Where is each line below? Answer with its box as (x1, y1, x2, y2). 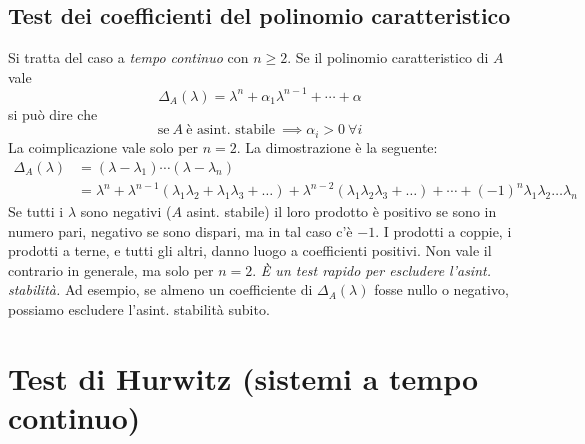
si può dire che (8, 103, 98, 124)
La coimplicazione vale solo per (8, 136, 199, 157)
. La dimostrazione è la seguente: (236, 136, 438, 157)
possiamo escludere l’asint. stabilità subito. (8, 299, 270, 320)
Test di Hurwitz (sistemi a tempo (8, 357, 479, 398)
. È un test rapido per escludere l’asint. (252, 259, 491, 280)
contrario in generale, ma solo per (8, 259, 214, 280)
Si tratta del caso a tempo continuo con (8, 47, 249, 68)
